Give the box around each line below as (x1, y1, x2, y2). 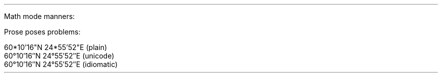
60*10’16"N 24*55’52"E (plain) (4, 43, 107, 51)
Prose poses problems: (4, 27, 81, 36)
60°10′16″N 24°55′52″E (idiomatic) (4, 60, 118, 68)
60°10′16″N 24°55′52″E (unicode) (4, 51, 115, 60)
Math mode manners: (4, 12, 75, 20)
